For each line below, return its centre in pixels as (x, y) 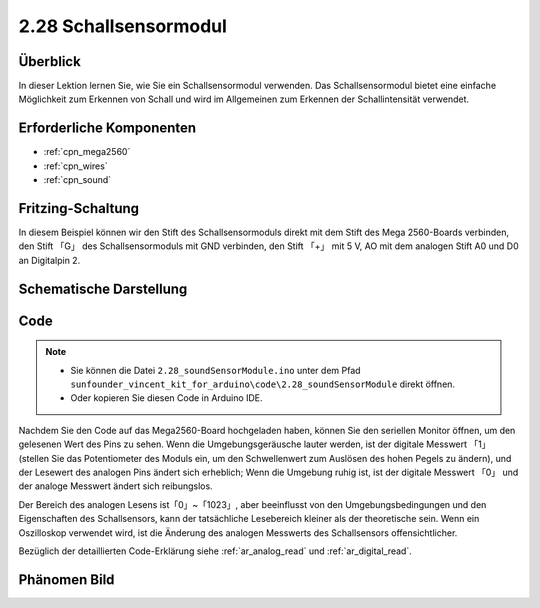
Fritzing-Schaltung (79, 208)
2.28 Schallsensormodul (122, 26)
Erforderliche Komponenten (107, 128)
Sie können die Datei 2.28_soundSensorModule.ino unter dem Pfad (215, 370)
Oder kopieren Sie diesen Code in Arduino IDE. (167, 398)
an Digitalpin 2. (49, 260)
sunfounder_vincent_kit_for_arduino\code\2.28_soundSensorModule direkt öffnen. (262, 384)
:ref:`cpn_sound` (77, 180)
